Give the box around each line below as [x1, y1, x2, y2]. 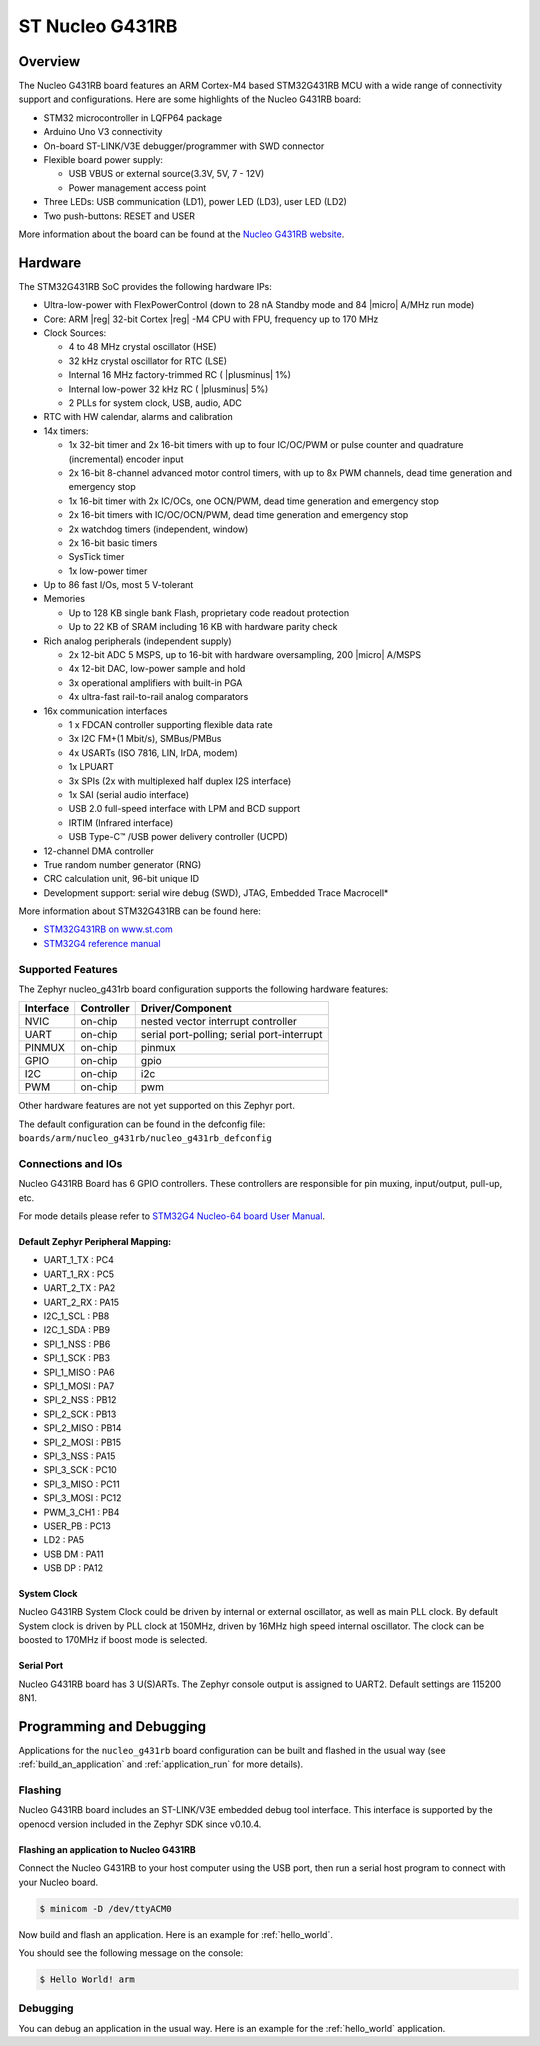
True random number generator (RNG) [43, 858, 202, 870]
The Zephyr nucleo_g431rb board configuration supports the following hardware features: [18, 983, 389, 995]
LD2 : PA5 [43, 1534, 85, 1546]
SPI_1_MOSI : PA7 [43, 1380, 115, 1392]
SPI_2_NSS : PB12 [43, 1394, 117, 1406]
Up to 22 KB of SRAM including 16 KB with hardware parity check [68, 621, 338, 633]
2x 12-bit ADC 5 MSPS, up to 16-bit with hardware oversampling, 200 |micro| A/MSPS [68, 649, 422, 661]
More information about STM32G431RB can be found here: [18, 905, 262, 917]
